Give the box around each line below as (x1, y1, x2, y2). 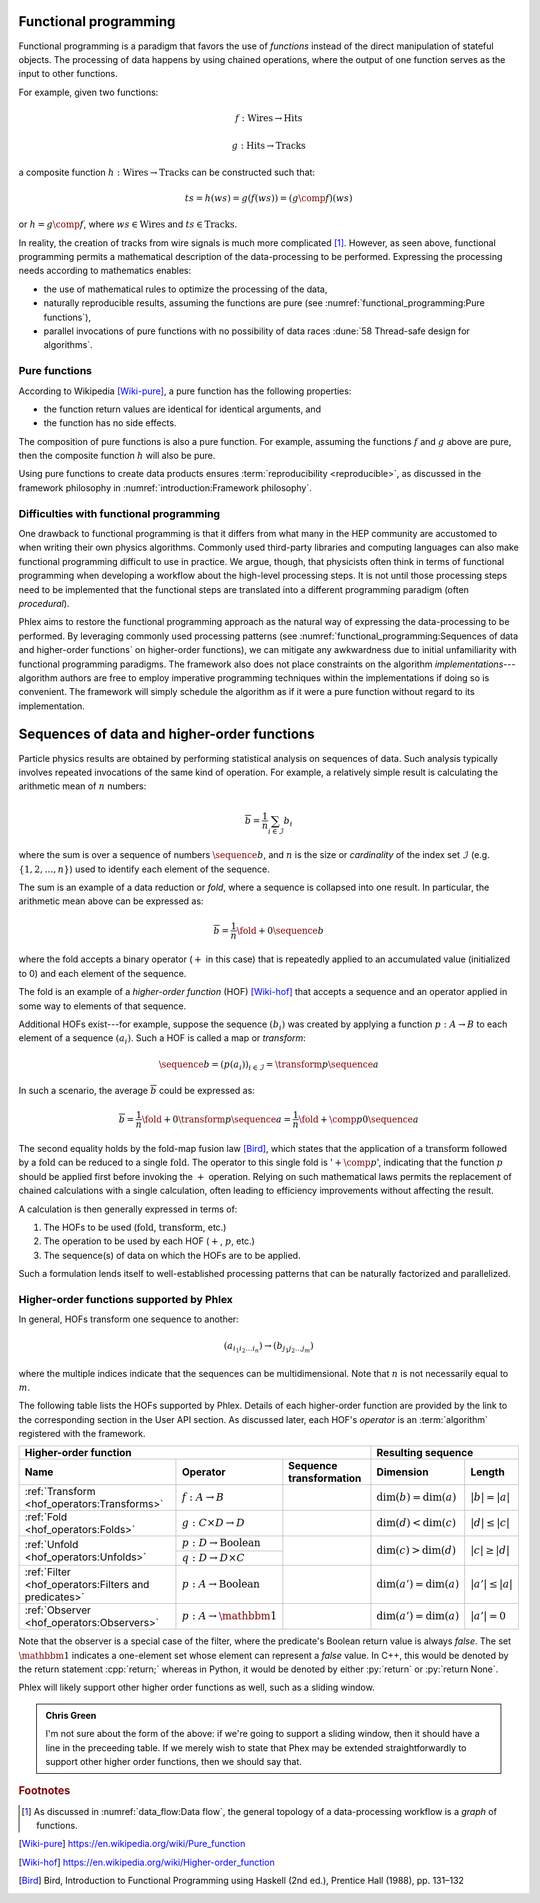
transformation (288, 1471, 362, 1485)
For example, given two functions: (18, 86, 159, 98)
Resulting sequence (376, 1446, 474, 1460)
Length (470, 1465, 505, 1479)
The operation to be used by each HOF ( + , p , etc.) (43, 1235, 255, 1247)
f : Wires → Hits (235, 112, 303, 124)
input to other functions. (18, 68, 119, 80)
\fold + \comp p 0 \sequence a (298, 1113, 419, 1125)
